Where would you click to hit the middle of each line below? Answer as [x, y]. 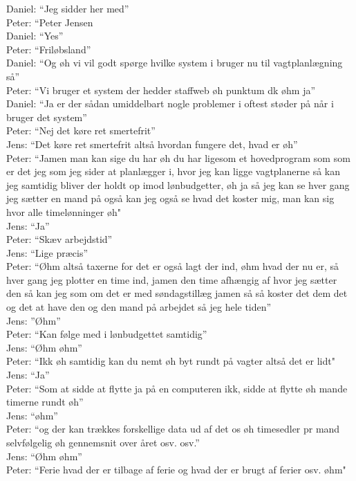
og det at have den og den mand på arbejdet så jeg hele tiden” [139, 307]
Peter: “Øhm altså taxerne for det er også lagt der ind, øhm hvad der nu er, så [172, 266]
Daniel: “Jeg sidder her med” [68, 8]
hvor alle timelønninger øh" [64, 211]
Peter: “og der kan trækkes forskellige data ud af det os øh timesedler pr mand [173, 429]
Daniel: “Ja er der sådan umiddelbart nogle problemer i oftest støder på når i [170, 103]
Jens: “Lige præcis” [47, 252]
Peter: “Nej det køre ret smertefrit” [81, 130]
